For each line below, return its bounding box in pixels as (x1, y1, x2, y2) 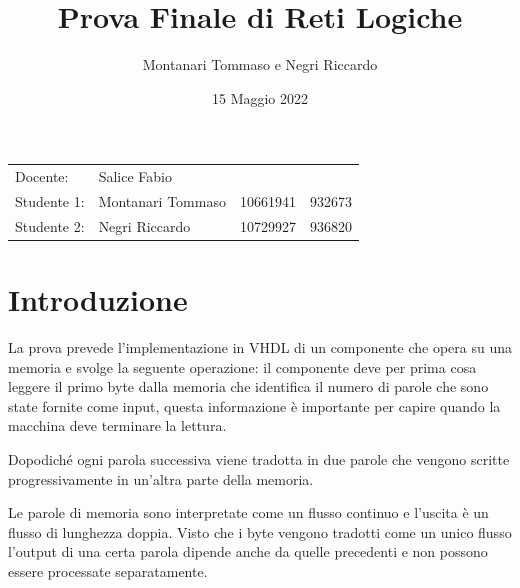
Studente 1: (15, 190, 85, 211)
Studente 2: (15, 215, 85, 236)
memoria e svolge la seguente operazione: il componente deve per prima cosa (8, 356, 477, 377)
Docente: (15, 166, 69, 187)
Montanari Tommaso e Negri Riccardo (142, 54, 378, 75)
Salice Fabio (98, 166, 172, 187)
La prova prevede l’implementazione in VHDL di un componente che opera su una (8, 336, 512, 357)
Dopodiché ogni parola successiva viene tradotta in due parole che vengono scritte (8, 448, 510, 469)
